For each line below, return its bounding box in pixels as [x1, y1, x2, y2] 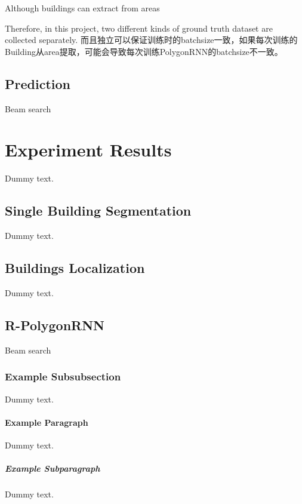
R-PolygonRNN [5, 315, 105, 334]
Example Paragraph [5, 416, 88, 428]
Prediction [5, 74, 70, 93]
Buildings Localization [5, 259, 145, 277]
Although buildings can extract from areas [5, 2, 160, 14]
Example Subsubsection [5, 369, 121, 384]
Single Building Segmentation [5, 201, 192, 220]
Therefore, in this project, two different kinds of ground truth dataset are [5, 21, 273, 34]
